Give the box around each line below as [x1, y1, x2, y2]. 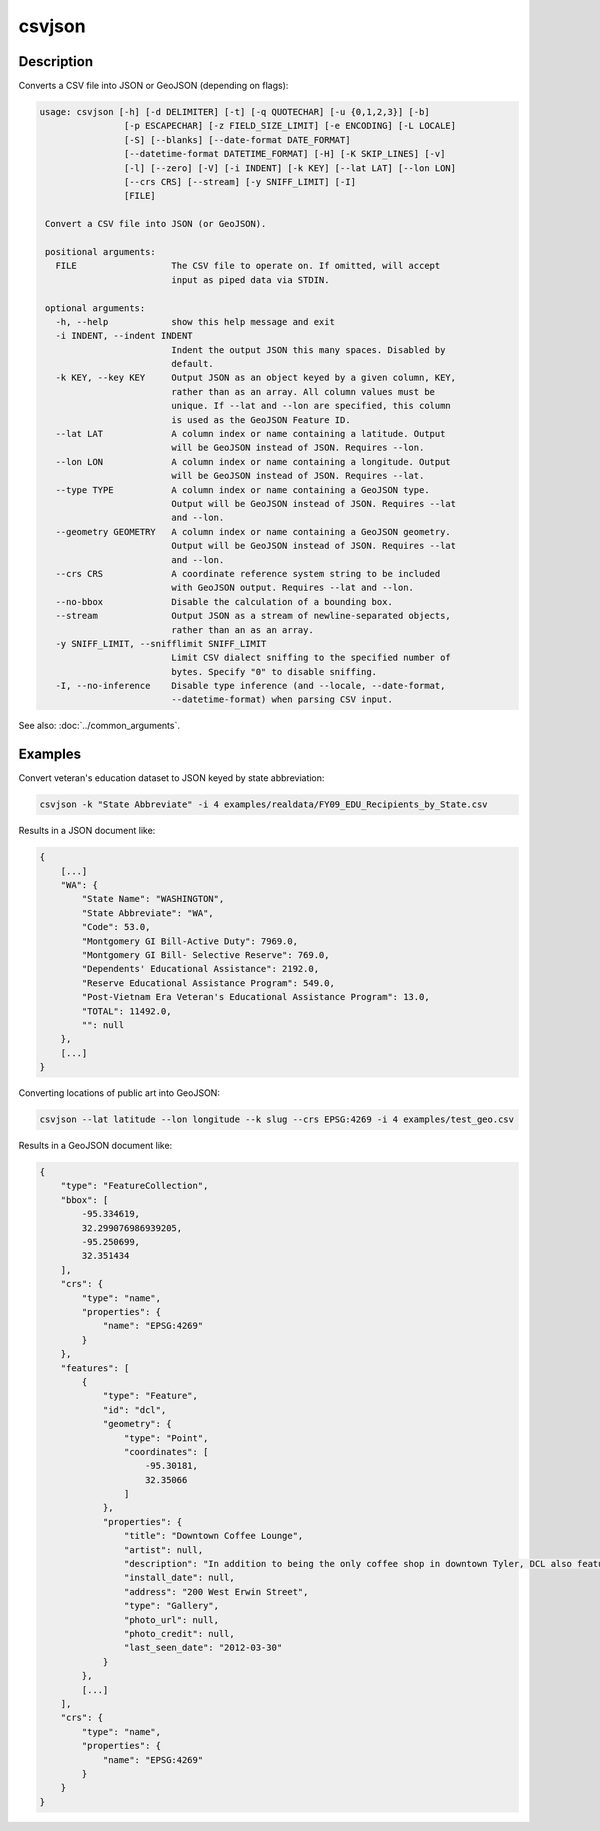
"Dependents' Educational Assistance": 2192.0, [81, 963, 320, 975]
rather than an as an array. [171, 624, 314, 635]
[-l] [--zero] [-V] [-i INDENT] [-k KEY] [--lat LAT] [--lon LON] [123, 162, 457, 174]
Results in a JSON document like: [18, 825, 156, 837]
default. [171, 358, 214, 370]
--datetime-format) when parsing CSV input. [171, 694, 394, 705]
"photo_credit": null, [123, 1628, 235, 1639]
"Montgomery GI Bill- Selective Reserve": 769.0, [81, 950, 330, 961]
